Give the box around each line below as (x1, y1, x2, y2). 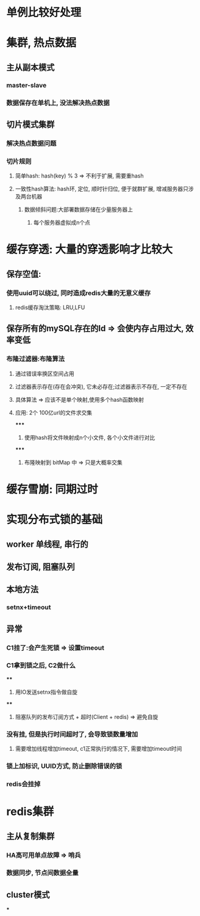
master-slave (6, 81, 47, 89)
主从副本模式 (6, 62, 55, 72)
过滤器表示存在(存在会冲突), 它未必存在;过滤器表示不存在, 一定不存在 (15, 383, 188, 390)
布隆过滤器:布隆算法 (6, 355, 65, 363)
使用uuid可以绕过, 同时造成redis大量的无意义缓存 (6, 288, 151, 297)
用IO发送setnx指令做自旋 (15, 688, 78, 696)
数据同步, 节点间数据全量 (6, 869, 79, 877)
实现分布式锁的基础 (6, 512, 103, 527)
